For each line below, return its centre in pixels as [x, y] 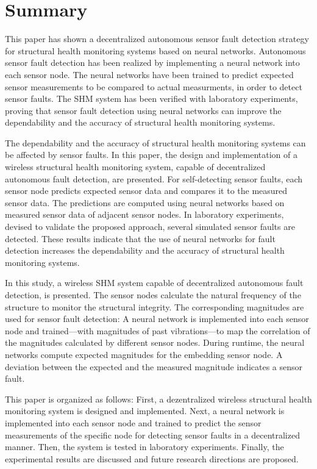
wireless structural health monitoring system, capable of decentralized [135, 167]
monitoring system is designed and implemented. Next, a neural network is [145, 411]
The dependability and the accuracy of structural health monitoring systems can [155, 142]
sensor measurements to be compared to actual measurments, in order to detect [154, 86]
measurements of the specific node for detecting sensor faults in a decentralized [152, 435]
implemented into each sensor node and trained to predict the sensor [133, 422]
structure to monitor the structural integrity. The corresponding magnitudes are [155, 306]
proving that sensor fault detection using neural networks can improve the [143, 110]
